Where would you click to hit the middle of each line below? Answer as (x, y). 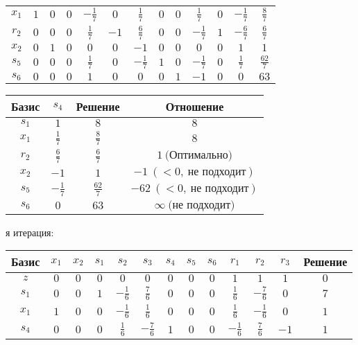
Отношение (195, 107)
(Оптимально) (198, 156)
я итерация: (30, 232)
